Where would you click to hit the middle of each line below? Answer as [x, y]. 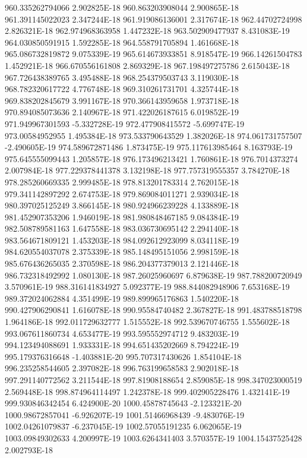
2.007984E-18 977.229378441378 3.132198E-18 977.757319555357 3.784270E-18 [147, 170]
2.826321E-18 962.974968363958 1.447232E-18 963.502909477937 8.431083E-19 [147, 31]
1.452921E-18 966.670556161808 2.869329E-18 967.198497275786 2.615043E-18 [147, 65]
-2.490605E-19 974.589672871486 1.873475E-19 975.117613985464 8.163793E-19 [149, 147]
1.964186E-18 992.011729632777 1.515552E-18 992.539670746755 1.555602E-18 [147, 322]
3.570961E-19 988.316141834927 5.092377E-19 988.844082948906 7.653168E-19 [147, 287]
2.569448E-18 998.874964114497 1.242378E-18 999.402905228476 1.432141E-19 [147, 391]
